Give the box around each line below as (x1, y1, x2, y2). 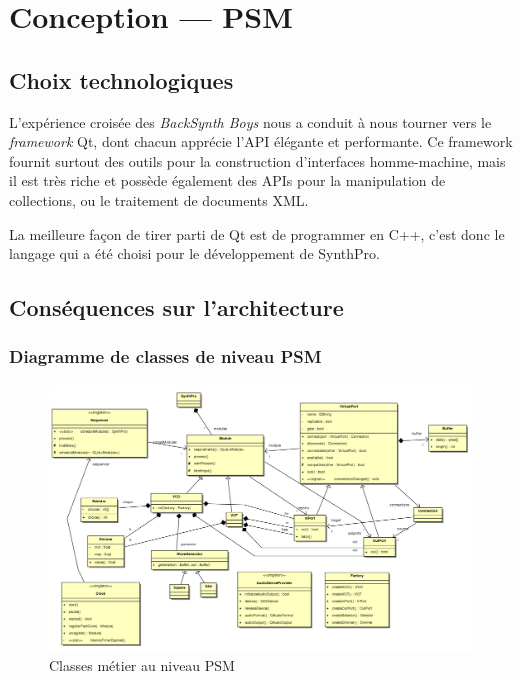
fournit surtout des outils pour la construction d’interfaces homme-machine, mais (9, 150, 506, 171)
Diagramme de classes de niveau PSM (9, 344, 322, 369)
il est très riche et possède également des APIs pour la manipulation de (9, 170, 446, 191)
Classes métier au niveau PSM (49, 654, 235, 675)
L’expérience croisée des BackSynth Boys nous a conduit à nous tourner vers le (9, 111, 492, 132)
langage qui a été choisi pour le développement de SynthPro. (9, 243, 380, 264)
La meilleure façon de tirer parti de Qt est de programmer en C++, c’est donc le (9, 223, 505, 244)
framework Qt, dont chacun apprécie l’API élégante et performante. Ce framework (9, 131, 513, 152)
